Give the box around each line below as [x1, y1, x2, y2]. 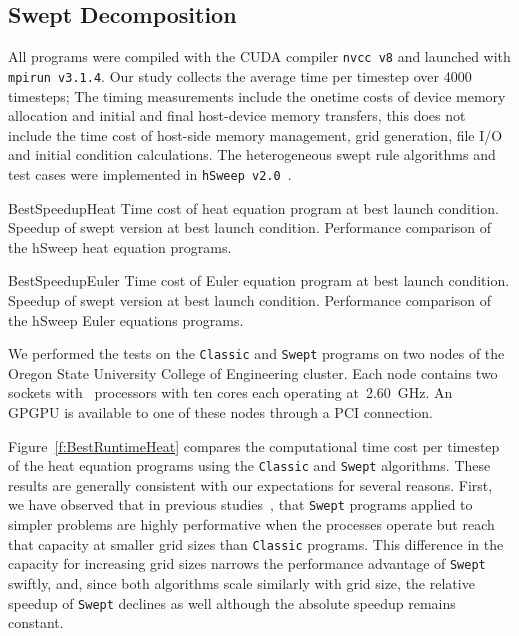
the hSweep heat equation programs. [8, 236, 232, 257]
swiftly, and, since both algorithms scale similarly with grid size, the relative [8, 572, 475, 593]
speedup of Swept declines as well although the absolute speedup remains [8, 592, 456, 613]
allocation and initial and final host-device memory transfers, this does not [8, 105, 466, 126]
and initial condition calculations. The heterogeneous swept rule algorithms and [8, 144, 496, 165]
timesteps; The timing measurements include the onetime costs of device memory [8, 85, 506, 106]
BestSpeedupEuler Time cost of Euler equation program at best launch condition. [8, 270, 510, 291]
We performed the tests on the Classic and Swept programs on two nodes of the [8, 343, 505, 364]
